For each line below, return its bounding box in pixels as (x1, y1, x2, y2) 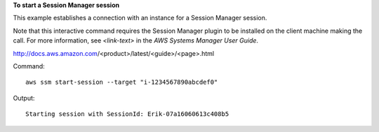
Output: (13, 94, 35, 102)
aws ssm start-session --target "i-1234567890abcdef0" (25, 78, 218, 87)
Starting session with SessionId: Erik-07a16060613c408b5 (25, 110, 230, 118)
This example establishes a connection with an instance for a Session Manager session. (13, 14, 267, 22)
